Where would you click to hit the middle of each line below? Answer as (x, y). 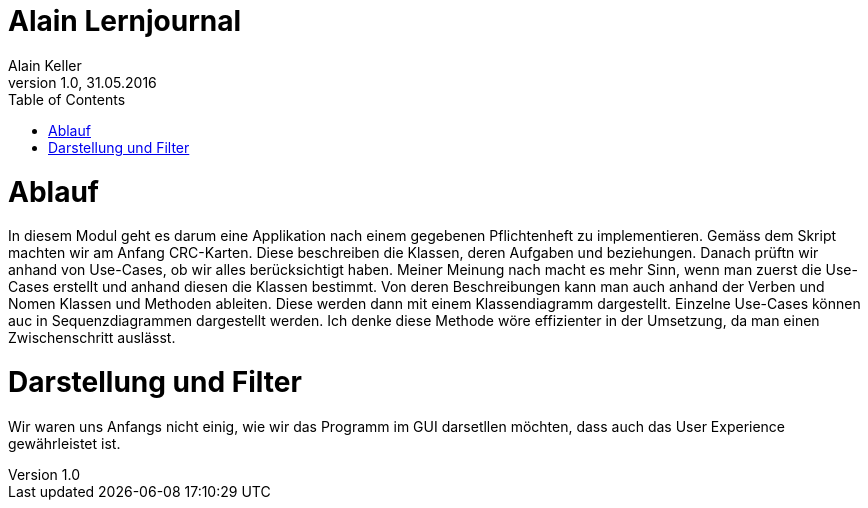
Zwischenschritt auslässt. (92, 338)
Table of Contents (67, 99)
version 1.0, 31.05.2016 (82, 82)
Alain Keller (45, 65)
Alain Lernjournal (125, 21)
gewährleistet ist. (64, 443)
